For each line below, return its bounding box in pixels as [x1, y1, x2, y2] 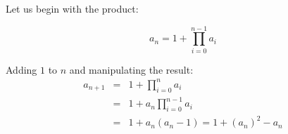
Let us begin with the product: [6, 1, 139, 15]
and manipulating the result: [69, 62, 194, 76]
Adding [6, 62, 37, 76]
